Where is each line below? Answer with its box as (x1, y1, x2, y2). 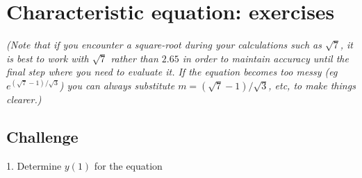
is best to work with (6, 51, 89, 65)
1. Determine (6, 158, 62, 172)
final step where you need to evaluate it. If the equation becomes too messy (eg (6, 64, 338, 79)
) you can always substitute (59, 78, 175, 92)
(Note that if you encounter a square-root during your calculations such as (6, 37, 322, 52)
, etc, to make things (268, 78, 356, 92)
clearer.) (6, 91, 42, 106)
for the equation (94, 158, 163, 172)
